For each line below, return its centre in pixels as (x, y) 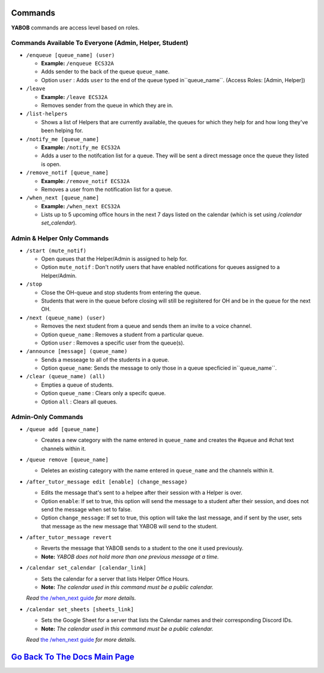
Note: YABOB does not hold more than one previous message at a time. (130, 557)
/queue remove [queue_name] (67, 460)
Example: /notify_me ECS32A (81, 147)
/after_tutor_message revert (69, 538)
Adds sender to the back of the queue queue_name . (106, 71)
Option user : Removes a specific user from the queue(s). (113, 343)
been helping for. (62, 131)
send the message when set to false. (86, 509)
